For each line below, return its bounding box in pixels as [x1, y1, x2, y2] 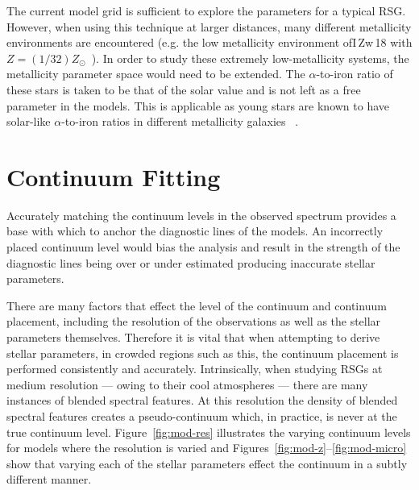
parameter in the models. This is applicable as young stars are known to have [6, 97, 390, 114]
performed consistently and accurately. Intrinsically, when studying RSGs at [6, 360, 383, 377]
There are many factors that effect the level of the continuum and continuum [6, 297, 387, 314]
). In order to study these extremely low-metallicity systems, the [91, 49, 409, 66]
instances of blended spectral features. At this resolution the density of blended [6, 392, 398, 409]
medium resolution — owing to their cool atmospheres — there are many [6, 376, 368, 392]
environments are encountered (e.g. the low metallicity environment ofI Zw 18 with [6, 34, 413, 51]
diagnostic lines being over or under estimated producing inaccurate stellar [6, 254, 375, 271]
